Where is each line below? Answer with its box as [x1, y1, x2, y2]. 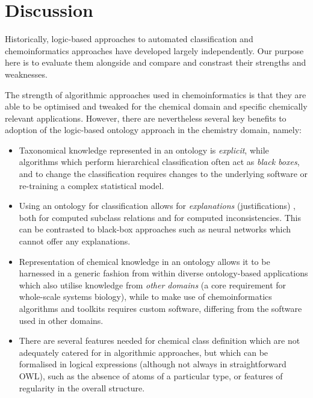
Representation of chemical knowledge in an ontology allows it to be [19, 255, 270, 267]
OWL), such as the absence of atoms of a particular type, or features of [19, 369, 283, 382]
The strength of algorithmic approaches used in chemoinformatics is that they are [5, 88, 306, 101]
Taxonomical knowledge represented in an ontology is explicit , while [19, 143, 269, 156]
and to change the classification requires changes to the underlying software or [19, 167, 308, 180]
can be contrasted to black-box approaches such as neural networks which [19, 223, 291, 235]
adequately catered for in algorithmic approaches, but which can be [19, 346, 268, 358]
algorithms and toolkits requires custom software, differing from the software [19, 302, 302, 314]
